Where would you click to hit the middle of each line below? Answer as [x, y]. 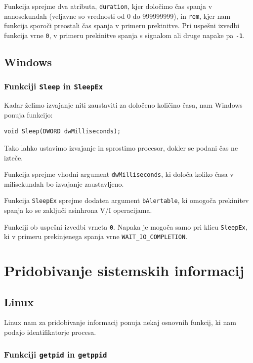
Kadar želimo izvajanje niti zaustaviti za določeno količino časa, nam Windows [123, 105]
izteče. [14, 157]
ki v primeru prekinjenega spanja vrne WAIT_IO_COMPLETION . [96, 236]
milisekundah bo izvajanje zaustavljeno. [64, 183]
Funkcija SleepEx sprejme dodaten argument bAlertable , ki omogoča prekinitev [126, 200]
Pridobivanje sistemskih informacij [124, 270]
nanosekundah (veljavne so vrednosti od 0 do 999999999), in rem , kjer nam [117, 16]
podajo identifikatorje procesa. [50, 332]
